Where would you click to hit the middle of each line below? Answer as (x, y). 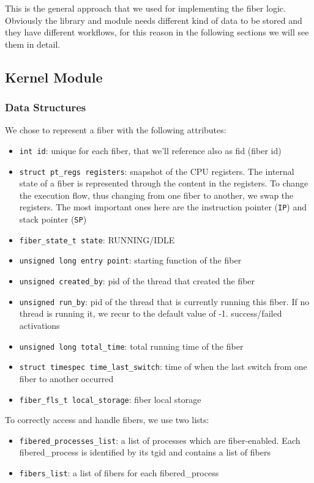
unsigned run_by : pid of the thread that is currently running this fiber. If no (164, 301)
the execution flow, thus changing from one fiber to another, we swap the (156, 195)
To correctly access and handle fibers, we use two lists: (107, 420)
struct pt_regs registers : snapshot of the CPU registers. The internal (157, 171)
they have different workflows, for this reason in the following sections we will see (157, 32)
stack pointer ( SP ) (53, 219)
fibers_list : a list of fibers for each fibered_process (119, 473)
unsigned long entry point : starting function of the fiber (130, 260)
